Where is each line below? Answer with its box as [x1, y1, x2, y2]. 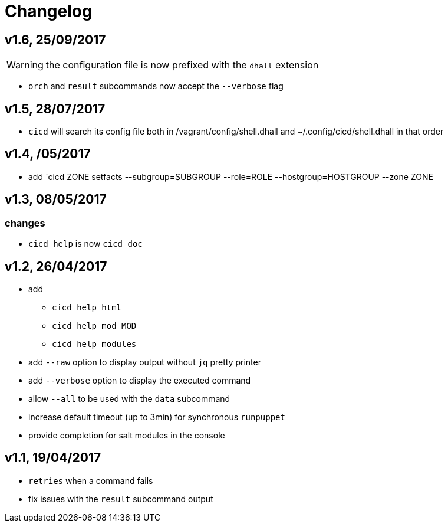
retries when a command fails [28, 475, 153, 486]
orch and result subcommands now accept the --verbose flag [28, 81, 284, 91]
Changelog [5, 1, 93, 21]
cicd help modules [52, 339, 137, 349]
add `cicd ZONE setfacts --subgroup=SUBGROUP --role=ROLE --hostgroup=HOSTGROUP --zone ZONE [28, 171, 433, 182]
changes [5, 217, 45, 229]
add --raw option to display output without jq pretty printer [28, 356, 261, 367]
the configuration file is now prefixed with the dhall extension [45, 59, 319, 71]
